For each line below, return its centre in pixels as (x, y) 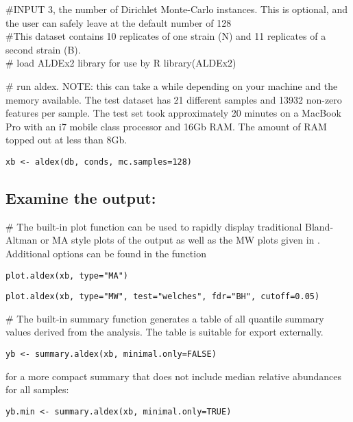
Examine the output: (81, 197)
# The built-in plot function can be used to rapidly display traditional (154, 226)
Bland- (319, 226)
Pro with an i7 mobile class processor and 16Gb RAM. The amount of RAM (166, 126)
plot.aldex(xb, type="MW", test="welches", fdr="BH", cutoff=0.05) (163, 297)
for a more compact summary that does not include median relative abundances (173, 376)
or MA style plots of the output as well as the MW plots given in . (180, 240)
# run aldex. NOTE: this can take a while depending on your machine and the (172, 85)
